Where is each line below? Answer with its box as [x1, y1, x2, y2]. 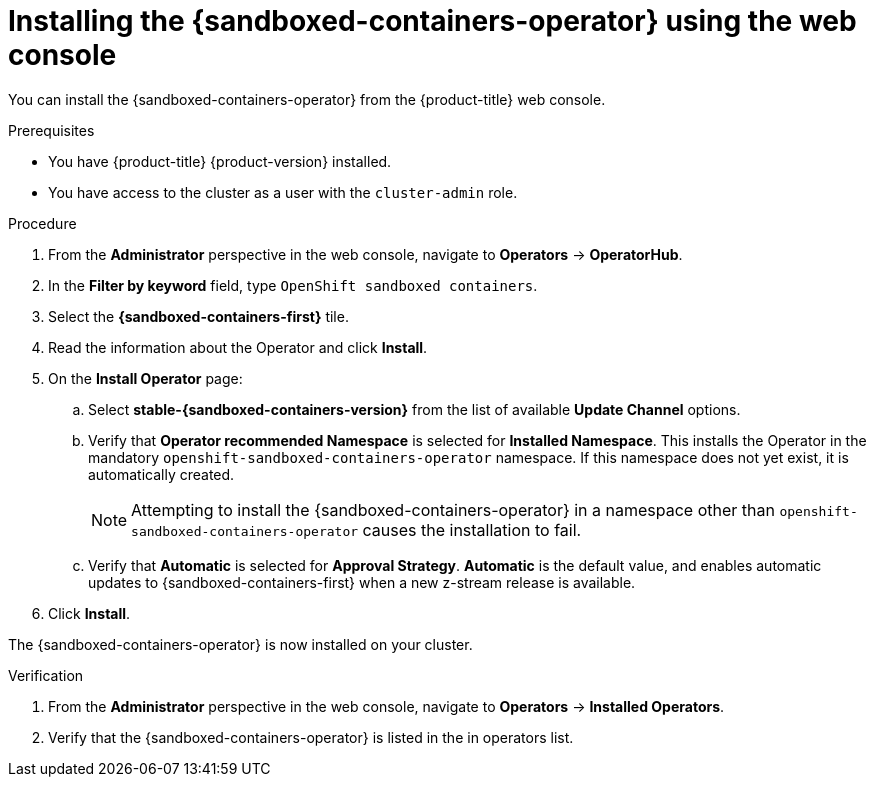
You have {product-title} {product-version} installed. [48, 152, 392, 170]
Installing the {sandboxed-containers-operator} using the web [8, 4, 857, 38]
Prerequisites [8, 121, 95, 139]
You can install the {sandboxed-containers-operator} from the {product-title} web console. [8, 90, 606, 108]
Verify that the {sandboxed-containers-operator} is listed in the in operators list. [48, 728, 574, 746]
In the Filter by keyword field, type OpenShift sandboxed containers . [48, 276, 538, 294]
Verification [8, 666, 84, 684]
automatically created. [88, 465, 235, 483]
